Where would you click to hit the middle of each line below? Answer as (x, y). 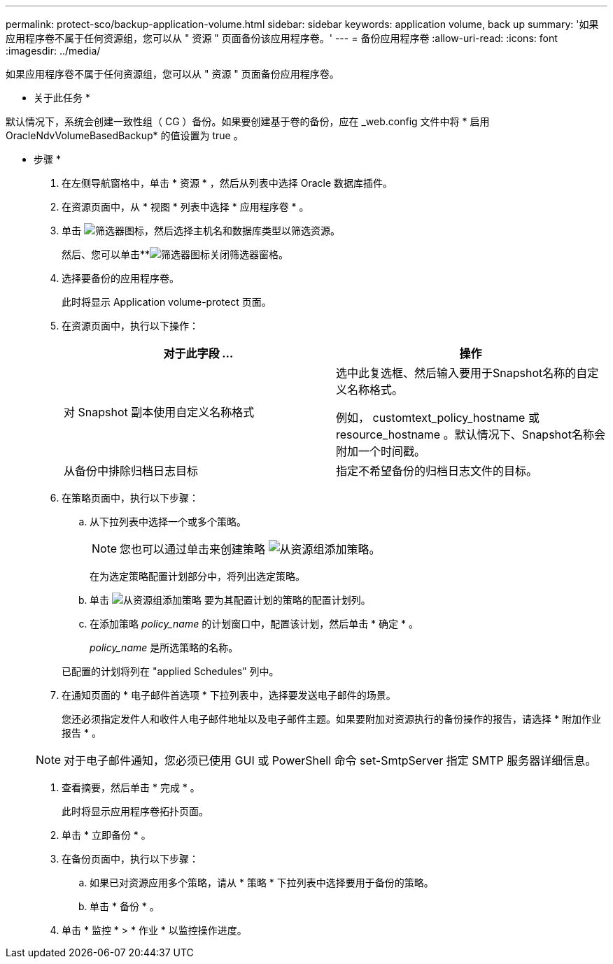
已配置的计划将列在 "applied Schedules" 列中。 (170, 671)
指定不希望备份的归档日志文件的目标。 (437, 471)
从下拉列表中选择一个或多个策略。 (168, 522)
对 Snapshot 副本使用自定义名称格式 (159, 412)
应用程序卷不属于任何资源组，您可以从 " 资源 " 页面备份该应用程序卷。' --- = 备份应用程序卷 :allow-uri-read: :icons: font (282, 38)
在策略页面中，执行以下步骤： (130, 498)
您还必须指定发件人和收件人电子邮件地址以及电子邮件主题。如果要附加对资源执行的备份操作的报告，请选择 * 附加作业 (331, 719)
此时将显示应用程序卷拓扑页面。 (135, 811)
